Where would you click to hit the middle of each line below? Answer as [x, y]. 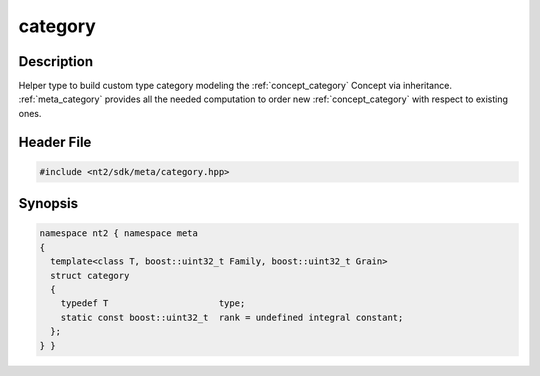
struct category [90, 275]
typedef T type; [153, 303]
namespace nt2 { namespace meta [119, 233]
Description [56, 61]
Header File [55, 141]
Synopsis [48, 203]
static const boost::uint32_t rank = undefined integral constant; [232, 317]
